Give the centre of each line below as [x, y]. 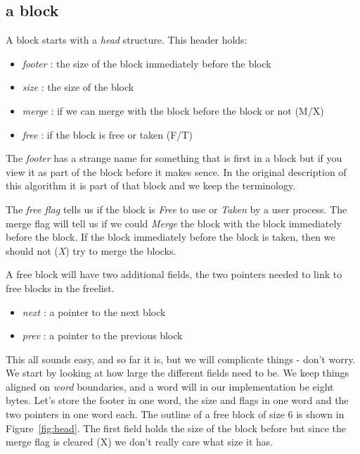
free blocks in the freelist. [60, 288]
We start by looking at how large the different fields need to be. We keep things [177, 373]
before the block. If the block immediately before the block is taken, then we [171, 237]
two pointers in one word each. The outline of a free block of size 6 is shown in [175, 414]
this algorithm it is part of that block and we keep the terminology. [151, 185]
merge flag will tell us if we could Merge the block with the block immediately [174, 223]
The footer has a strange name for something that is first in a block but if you [174, 158]
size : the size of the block [78, 87]
